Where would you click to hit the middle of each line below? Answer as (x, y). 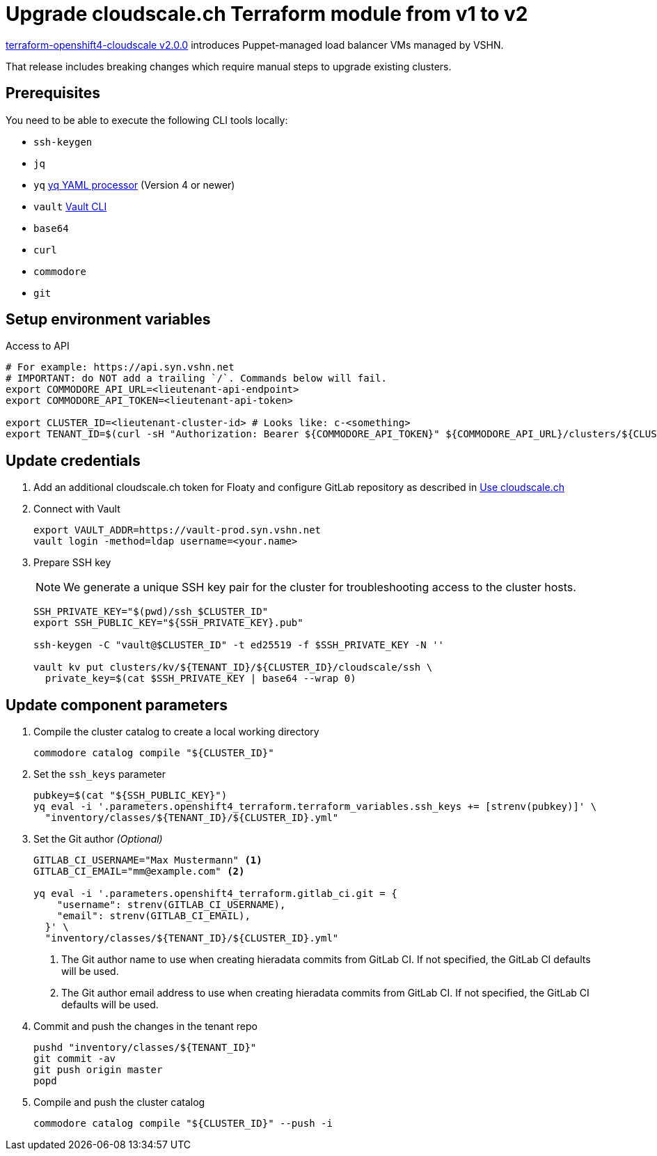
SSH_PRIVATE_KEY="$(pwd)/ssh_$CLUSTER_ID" (151, 612)
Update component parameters (117, 705)
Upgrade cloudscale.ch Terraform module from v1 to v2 (267, 14)
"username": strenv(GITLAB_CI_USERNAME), (171, 905)
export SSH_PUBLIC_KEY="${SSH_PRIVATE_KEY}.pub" (168, 623)
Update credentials (73, 460)
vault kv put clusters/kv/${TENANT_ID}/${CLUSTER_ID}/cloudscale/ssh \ (233, 667)
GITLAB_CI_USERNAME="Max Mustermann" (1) (148, 860)
